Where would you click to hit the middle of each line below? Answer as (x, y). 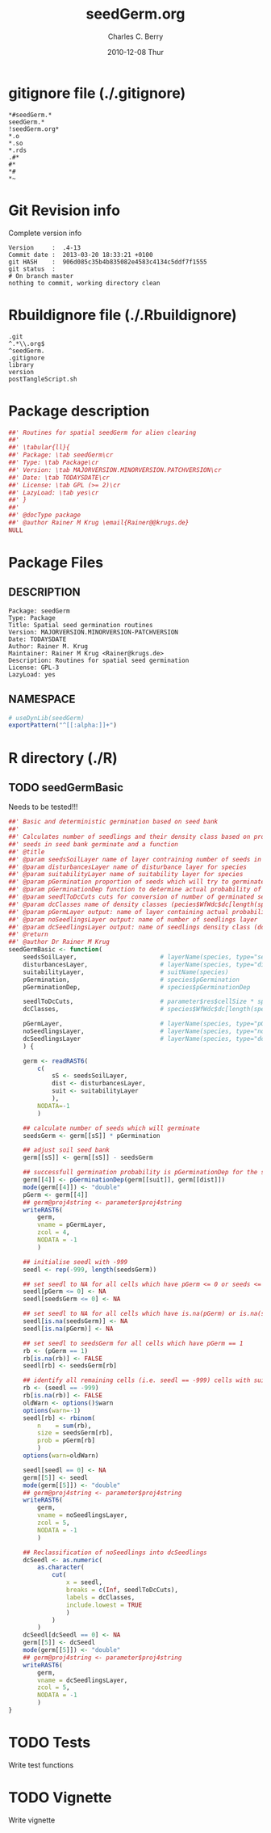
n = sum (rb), (65, 1426)
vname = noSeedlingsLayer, (83, 1515)
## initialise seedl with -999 (75, 1262)
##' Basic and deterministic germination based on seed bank (113, 822)
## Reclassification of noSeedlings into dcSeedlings (115, 1553)
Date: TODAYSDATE (38, 639)
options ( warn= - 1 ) (52, 1410)
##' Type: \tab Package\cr (54, 462)
